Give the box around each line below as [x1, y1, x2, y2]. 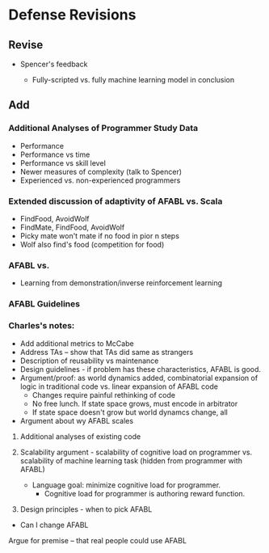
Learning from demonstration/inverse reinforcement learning [19, 278, 223, 288]
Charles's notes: [8, 320, 75, 331]
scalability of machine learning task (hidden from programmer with [19, 455, 242, 466]
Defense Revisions [8, 6, 137, 24]
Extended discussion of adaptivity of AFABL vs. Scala [8, 196, 223, 207]
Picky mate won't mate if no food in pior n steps [19, 230, 180, 240]
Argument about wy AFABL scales [19, 416, 134, 425]
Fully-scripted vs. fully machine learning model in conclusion [32, 75, 235, 84]
